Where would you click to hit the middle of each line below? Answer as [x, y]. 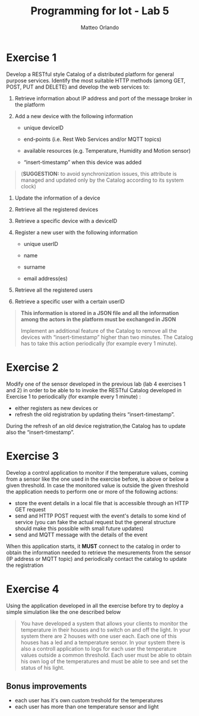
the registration [25, 565]
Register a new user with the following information [76, 232]
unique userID [41, 244]
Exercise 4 [33, 589]
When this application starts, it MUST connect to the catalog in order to [94, 546]
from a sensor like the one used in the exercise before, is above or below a [97, 479]
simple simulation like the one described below [64, 612]
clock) [29, 186]
